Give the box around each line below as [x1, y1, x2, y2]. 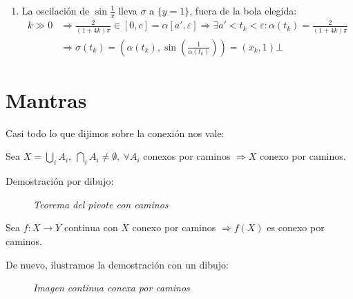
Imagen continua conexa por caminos [33, 280, 190, 295]
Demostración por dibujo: [6, 174, 114, 188]
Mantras [6, 85, 87, 114]
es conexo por [267, 220, 325, 235]
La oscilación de [21, 3, 90, 17]
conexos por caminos [143, 149, 231, 163]
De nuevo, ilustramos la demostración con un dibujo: [6, 257, 229, 271]
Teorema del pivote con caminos [33, 197, 169, 211]
